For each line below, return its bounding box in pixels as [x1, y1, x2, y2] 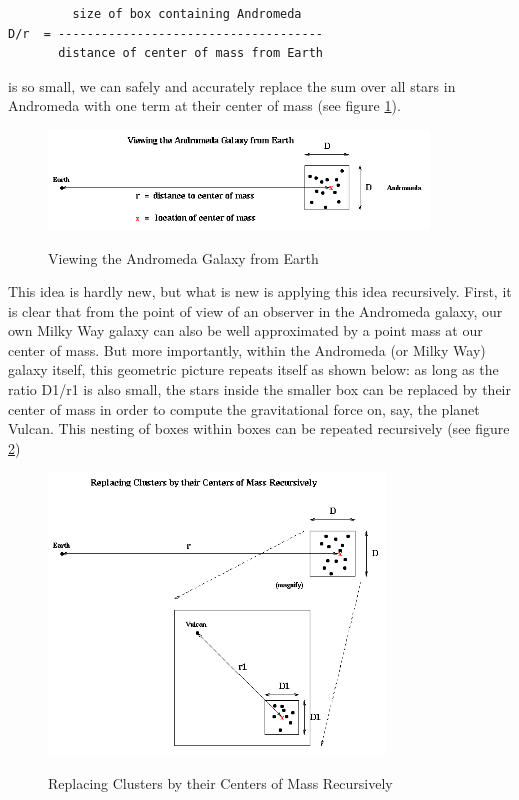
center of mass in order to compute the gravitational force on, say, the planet [8, 398, 480, 419]
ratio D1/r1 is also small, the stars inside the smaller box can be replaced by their [8, 379, 511, 400]
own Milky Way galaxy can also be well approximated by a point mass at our [8, 320, 483, 341]
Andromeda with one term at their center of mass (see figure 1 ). [8, 95, 401, 116]
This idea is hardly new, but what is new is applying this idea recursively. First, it [8, 281, 512, 302]
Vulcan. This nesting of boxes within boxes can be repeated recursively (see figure [8, 418, 510, 439]
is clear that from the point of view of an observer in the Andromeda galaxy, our [8, 300, 503, 321]
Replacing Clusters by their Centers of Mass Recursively [48, 772, 393, 793]
